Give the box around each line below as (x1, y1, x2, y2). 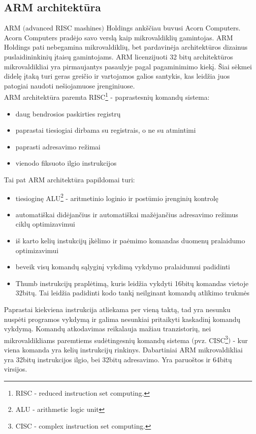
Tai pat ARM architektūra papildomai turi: (4, 174, 135, 184)
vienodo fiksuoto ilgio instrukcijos (15, 158, 117, 168)
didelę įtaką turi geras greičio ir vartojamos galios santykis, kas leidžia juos (4, 71, 230, 81)
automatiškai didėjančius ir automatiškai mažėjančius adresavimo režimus (15, 209, 238, 219)
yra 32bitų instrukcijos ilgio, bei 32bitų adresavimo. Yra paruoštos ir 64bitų (4, 354, 232, 364)
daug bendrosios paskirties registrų (15, 108, 121, 118)
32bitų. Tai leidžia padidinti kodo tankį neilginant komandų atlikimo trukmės (15, 288, 250, 298)
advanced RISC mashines (25, 23, 102, 33)
